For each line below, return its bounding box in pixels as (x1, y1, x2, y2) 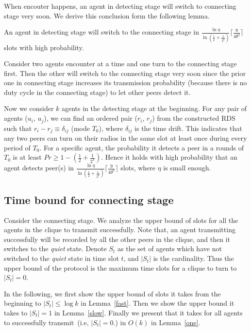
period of (4, 142, 31, 152)
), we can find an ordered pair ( (44, 113, 137, 123)
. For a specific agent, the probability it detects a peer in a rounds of (39, 142, 244, 152)
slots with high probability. (4, 42, 84, 52)
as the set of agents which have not (117, 243, 222, 254)
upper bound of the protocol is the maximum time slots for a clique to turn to (4, 262, 237, 273)
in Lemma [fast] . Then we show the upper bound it (81, 298, 234, 308)
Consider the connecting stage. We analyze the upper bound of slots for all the (4, 215, 238, 225)
